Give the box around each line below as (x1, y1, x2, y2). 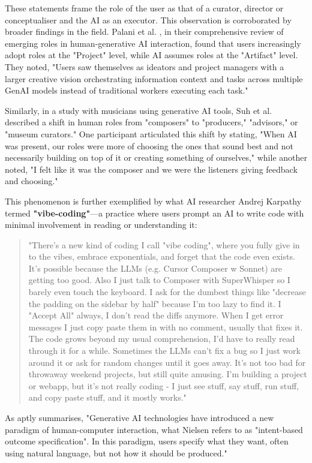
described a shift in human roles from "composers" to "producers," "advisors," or (5, 116, 298, 128)
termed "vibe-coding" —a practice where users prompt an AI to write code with (5, 206, 304, 219)
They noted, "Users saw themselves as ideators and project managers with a (5, 60, 284, 73)
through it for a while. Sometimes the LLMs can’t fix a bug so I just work (28, 344, 301, 357)
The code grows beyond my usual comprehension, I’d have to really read (28, 332, 295, 345)
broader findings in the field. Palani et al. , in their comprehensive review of (5, 25, 284, 38)
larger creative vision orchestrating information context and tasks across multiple (5, 72, 303, 85)
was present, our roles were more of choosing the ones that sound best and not (5, 139, 293, 152)
